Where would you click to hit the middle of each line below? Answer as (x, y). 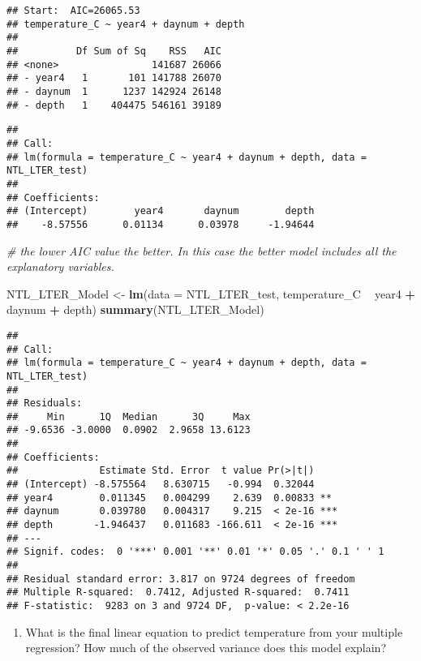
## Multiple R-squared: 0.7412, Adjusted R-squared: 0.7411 (178, 592)
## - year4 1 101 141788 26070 (114, 78)
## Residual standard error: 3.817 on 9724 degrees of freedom (181, 579)
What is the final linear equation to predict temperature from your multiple (214, 631)
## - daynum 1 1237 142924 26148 (114, 91)
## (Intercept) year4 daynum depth (161, 211)
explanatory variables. (60, 266)
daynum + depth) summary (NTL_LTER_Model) (135, 309)
